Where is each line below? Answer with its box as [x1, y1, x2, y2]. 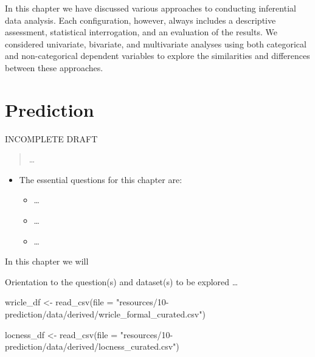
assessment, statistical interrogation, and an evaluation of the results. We [5, 26, 277, 38]
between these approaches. [5, 61, 103, 74]
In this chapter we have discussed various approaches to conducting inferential [5, 2, 296, 14]
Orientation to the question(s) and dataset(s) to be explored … [5, 275, 238, 288]
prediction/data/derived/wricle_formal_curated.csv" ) [5, 308, 206, 321]
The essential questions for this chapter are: [19, 173, 182, 185]
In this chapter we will [5, 255, 89, 268]
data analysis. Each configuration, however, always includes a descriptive [5, 13, 276, 26]
